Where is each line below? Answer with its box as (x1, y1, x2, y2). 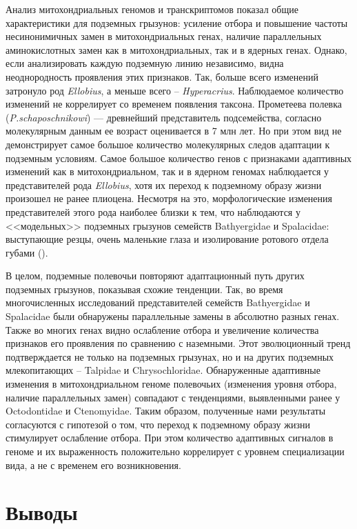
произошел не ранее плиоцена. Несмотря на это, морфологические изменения (6, 191, 332, 206)
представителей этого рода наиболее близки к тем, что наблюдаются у (6, 204, 300, 219)
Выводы (6, 498, 78, 526)
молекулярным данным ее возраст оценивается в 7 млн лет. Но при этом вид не (6, 123, 342, 138)
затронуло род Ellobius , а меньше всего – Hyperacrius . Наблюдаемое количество (6, 83, 344, 97)
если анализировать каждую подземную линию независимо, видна (6, 56, 284, 70)
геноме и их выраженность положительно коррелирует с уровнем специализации (6, 444, 345, 458)
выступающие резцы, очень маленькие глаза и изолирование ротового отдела (6, 232, 329, 246)
